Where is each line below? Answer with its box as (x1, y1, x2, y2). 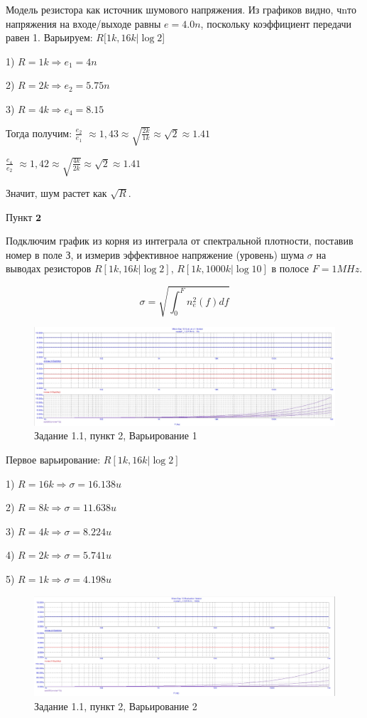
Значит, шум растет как (6, 186, 107, 200)
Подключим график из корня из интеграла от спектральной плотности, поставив (6, 233, 354, 248)
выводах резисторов (6, 261, 92, 276)
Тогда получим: (6, 125, 72, 140)
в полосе (271, 261, 310, 276)
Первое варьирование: (6, 452, 101, 467)
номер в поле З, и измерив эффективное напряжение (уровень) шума (6, 247, 305, 262)
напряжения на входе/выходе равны (6, 16, 161, 31)
